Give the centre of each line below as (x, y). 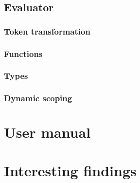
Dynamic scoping (38, 98)
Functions (23, 53)
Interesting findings (70, 170)
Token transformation (47, 31)
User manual (47, 132)
